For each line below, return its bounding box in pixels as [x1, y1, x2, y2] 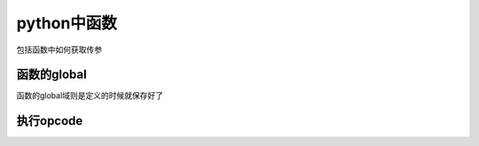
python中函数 [16, 13, 117, 33]
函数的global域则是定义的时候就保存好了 [16, 90, 164, 101]
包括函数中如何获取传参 [16, 44, 102, 55]
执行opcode [16, 113, 83, 128]
